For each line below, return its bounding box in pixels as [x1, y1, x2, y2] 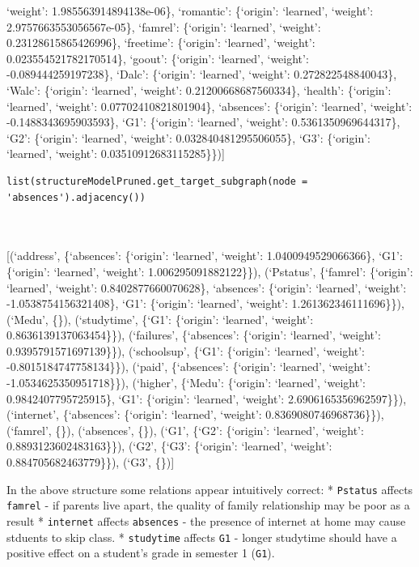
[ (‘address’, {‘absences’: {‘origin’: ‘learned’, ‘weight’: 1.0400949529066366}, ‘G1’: [6, 247, 403, 264]
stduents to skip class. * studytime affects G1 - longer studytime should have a [6, 528, 397, 545]
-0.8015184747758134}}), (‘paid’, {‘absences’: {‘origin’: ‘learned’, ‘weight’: [6, 358, 370, 375]
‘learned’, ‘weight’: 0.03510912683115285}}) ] [6, 145, 225, 162]
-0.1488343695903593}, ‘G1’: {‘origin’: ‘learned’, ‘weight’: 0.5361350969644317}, [6, 113, 400, 130]
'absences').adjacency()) [6, 191, 146, 203]
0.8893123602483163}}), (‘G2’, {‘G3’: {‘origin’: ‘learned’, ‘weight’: [6, 437, 332, 454]
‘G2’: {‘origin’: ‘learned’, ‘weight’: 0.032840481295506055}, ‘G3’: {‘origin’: [6, 129, 370, 146]
